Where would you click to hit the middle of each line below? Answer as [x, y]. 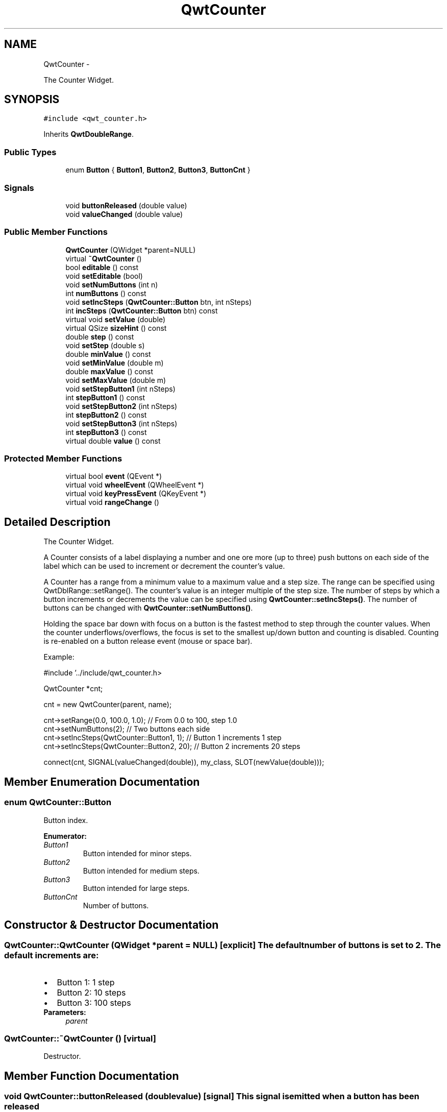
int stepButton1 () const [105, 397]
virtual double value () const [113, 441]
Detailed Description [57, 522]
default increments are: [52, 956]
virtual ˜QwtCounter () [104, 258]
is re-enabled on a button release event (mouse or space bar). [148, 641]
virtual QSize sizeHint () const [116, 328]
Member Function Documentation [92, 1076]
